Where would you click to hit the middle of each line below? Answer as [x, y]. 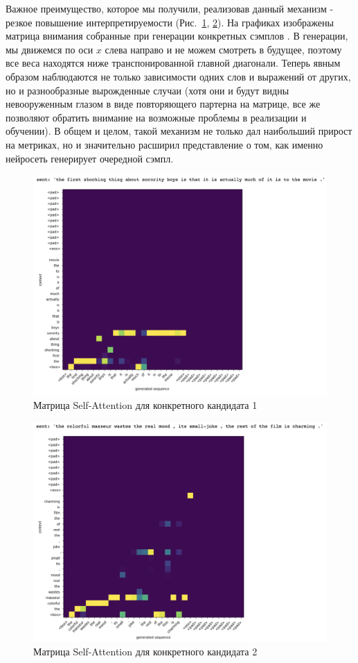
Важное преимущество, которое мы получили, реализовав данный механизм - [170, 8]
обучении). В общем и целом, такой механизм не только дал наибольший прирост [179, 131]
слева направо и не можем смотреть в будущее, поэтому [223, 49]
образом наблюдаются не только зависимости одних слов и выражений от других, [178, 76]
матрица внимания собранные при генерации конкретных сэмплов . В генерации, [177, 36]
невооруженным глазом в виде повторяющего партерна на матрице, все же [163, 104]
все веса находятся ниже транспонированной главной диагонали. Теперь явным [173, 63]
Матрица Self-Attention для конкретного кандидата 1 [145, 405]
